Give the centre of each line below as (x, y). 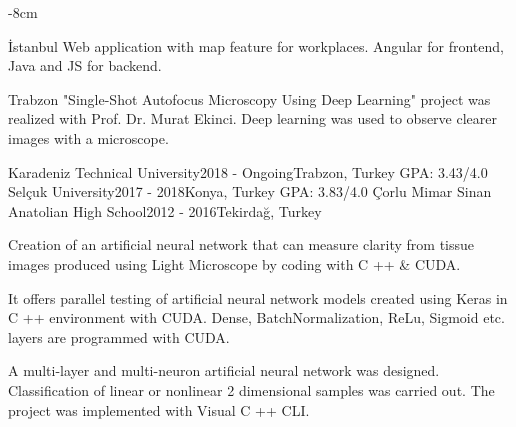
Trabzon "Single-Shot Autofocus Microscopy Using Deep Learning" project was (249, 98)
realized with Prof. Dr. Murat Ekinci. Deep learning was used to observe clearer (252, 118)
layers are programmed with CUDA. (119, 336)
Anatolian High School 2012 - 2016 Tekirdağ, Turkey (165, 210)
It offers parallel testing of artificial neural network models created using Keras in (258, 297)
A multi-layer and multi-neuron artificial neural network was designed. (224, 370)
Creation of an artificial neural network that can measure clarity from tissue (241, 244)
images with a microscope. (88, 137)
